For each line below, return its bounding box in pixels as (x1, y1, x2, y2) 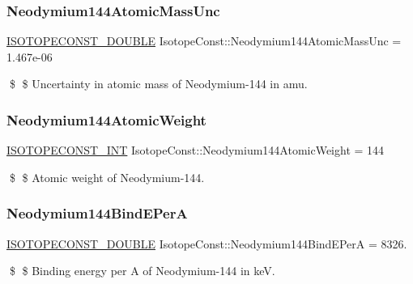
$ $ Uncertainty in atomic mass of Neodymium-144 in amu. (9, 75, 308, 92)
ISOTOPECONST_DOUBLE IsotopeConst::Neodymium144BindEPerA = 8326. (6, 235, 407, 252)
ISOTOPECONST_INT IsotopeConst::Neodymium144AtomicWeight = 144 (6, 142, 385, 159)
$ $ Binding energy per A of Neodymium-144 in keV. (9, 262, 275, 279)
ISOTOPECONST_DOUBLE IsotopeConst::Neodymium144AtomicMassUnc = (6, 32, 402, 49)
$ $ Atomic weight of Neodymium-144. (9, 168, 205, 185)
